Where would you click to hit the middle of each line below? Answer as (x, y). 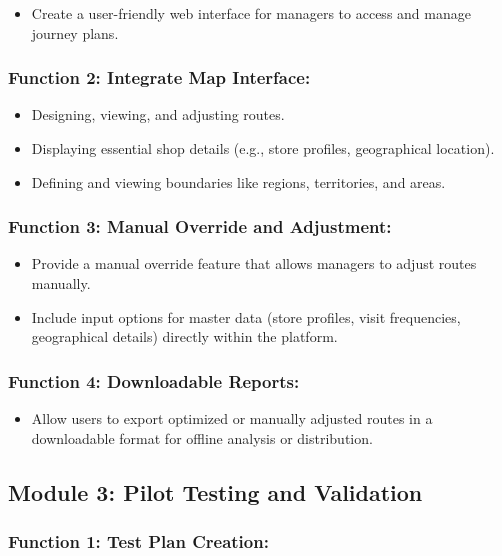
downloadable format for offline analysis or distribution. (202, 437)
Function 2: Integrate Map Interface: (159, 77)
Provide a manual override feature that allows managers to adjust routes (254, 263)
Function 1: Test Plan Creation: (138, 540)
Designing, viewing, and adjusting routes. (158, 114)
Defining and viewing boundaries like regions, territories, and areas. (238, 181)
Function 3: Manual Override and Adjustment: (200, 226)
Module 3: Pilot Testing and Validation (215, 491)
